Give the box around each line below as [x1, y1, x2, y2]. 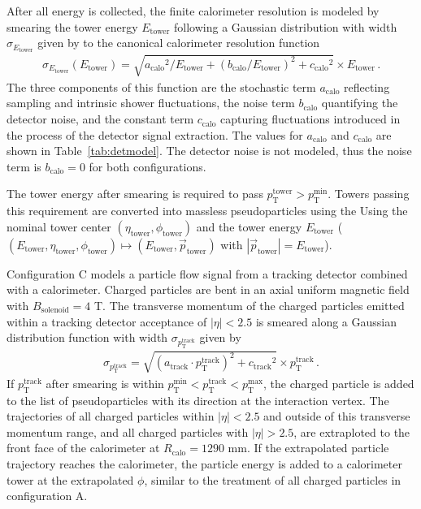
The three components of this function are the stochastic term [7, 78, 316, 95]
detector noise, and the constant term [7, 110, 194, 127]
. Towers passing [328, 185, 410, 202]
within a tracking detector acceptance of [7, 313, 207, 330]
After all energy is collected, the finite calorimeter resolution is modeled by [7, 2, 380, 19]
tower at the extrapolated [7, 471, 134, 488]
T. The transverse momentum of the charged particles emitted [94, 297, 405, 313]
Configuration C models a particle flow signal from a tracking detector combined [7, 265, 408, 282]
